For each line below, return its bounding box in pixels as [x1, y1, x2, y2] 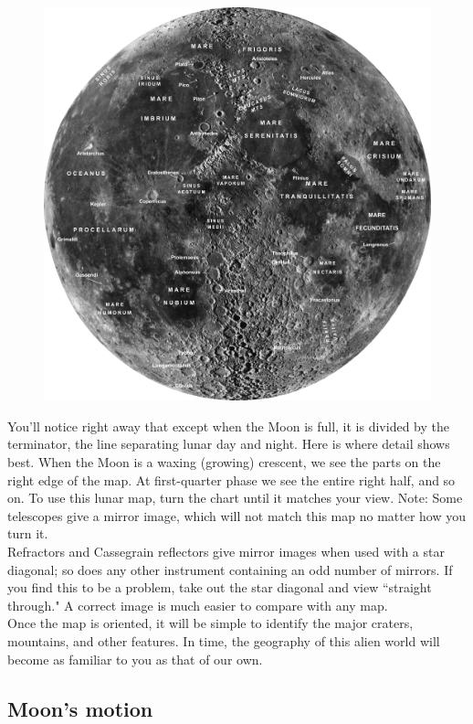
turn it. [7, 524, 48, 543]
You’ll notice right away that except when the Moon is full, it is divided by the [7, 416, 449, 435]
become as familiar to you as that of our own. [7, 649, 263, 668]
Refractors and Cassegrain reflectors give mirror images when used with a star [7, 542, 445, 561]
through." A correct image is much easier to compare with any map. [7, 595, 388, 614]
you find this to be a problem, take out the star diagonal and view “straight [7, 578, 432, 597]
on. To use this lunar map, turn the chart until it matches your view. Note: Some [7, 488, 463, 507]
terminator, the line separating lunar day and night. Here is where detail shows [7, 434, 450, 453]
